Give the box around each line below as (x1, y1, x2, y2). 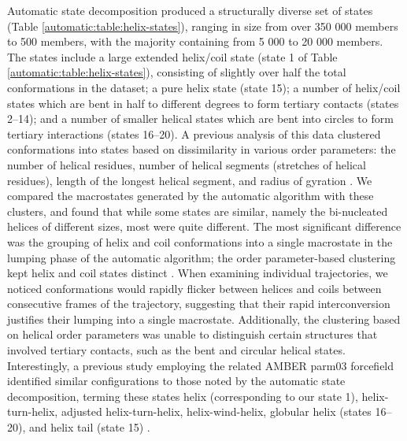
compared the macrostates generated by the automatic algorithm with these (7, 187, 374, 204)
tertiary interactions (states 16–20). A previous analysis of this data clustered (7, 125, 381, 142)
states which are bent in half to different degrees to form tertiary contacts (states (7, 94, 399, 111)
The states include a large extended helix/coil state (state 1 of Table (7, 48, 338, 65)
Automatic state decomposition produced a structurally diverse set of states (7, 2, 373, 18)
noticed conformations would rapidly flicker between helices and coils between (7, 280, 382, 296)
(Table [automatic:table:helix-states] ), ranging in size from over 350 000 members (7, 17, 398, 34)
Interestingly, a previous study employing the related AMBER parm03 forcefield (7, 357, 394, 373)
